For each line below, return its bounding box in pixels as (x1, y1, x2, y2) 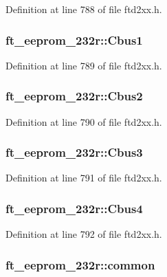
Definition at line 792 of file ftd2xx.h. (5, 227, 162, 241)
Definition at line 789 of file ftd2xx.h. (5, 58, 162, 72)
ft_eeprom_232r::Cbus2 (5, 87, 143, 104)
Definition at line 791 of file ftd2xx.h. (5, 170, 162, 185)
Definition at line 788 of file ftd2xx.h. (5, 2, 162, 16)
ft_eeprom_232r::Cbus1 (5, 31, 143, 48)
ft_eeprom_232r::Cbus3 (5, 144, 143, 161)
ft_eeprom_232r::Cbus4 (5, 199, 143, 217)
